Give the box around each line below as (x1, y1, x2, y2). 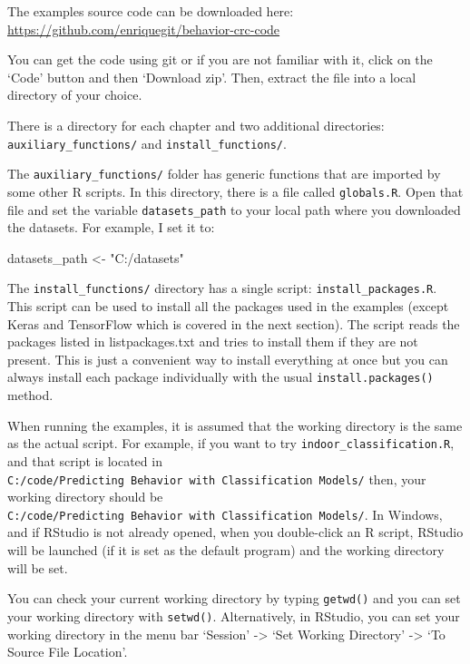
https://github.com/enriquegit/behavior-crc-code (7, 19, 280, 38)
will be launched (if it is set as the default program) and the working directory (7, 541, 445, 559)
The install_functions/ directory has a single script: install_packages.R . (7, 278, 437, 298)
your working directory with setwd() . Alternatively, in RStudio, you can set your (7, 606, 460, 625)
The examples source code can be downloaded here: (7, 2, 294, 20)
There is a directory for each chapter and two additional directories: (7, 115, 385, 134)
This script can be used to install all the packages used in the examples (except (7, 297, 449, 316)
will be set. (7, 558, 68, 577)
